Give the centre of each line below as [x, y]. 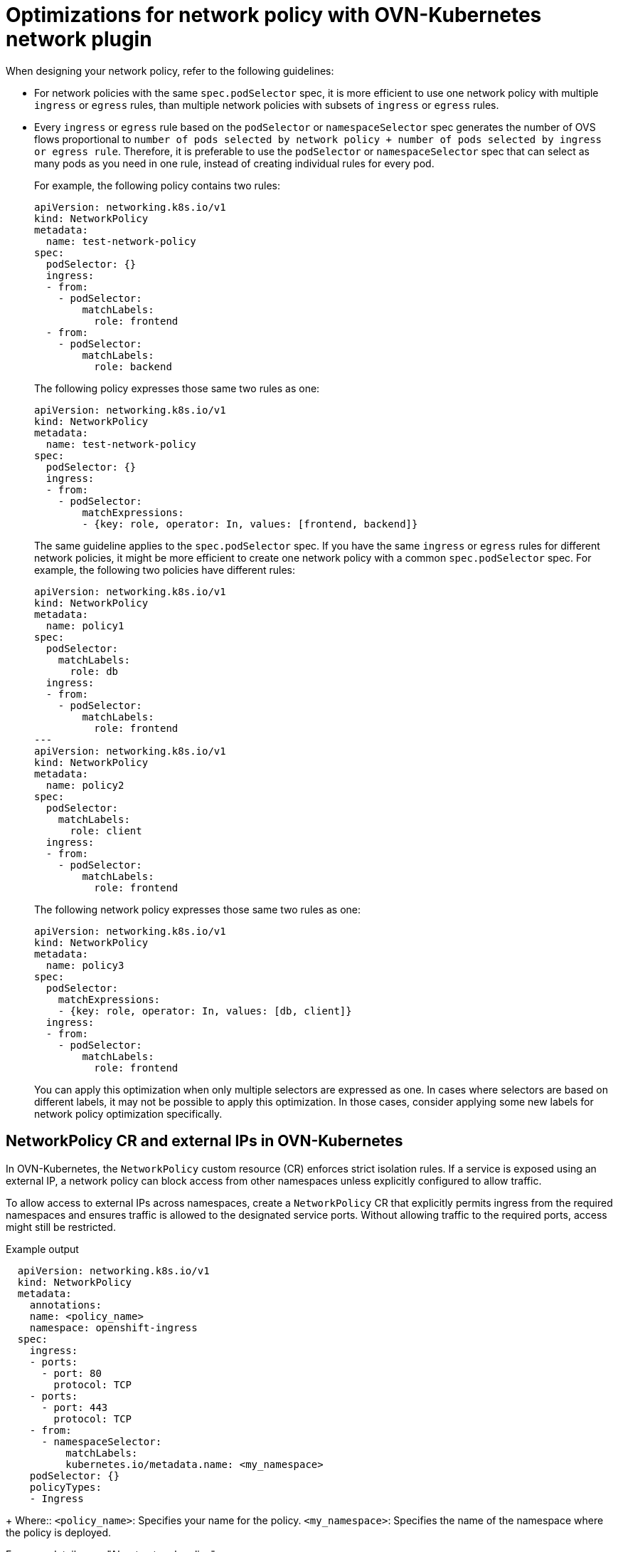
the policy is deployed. [59, 1532]
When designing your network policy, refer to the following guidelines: [170, 70]
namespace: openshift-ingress [113, 1327]
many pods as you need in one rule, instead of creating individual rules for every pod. [234, 163]
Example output [42, 1249]
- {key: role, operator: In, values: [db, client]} [205, 1011]
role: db [94, 671]
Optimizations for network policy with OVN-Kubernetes [274, 15]
